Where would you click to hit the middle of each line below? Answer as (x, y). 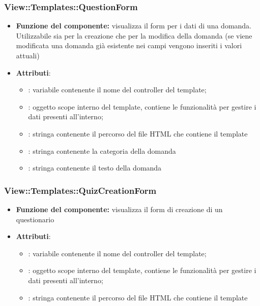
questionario (35, 219)
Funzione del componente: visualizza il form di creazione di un (119, 209)
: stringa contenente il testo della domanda (95, 168)
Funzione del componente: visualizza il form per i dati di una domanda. (134, 26)
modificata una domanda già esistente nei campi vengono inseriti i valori (129, 45)
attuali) (28, 55)
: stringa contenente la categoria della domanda (102, 150)
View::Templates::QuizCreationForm (80, 190)
